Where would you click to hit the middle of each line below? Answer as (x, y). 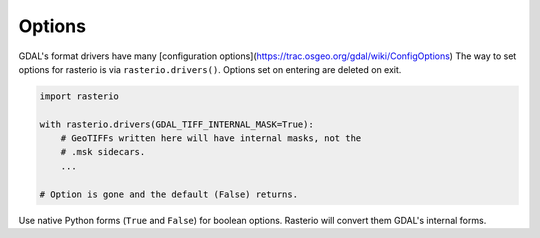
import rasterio (79, 96)
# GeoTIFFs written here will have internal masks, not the (211, 138)
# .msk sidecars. (103, 152)
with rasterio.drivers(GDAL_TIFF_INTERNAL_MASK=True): (176, 124)
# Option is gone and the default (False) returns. (169, 194)
